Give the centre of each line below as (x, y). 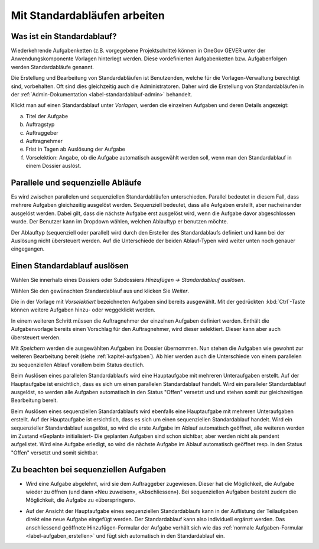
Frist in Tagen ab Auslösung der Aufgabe (75, 149)
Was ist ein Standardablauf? (64, 36)
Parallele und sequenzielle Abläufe (76, 182)
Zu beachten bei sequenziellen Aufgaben (89, 470)
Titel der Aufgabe (47, 116)
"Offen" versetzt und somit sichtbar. (55, 453)
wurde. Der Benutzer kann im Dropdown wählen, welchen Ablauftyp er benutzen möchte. (120, 222)
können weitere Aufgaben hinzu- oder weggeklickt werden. (83, 310)
